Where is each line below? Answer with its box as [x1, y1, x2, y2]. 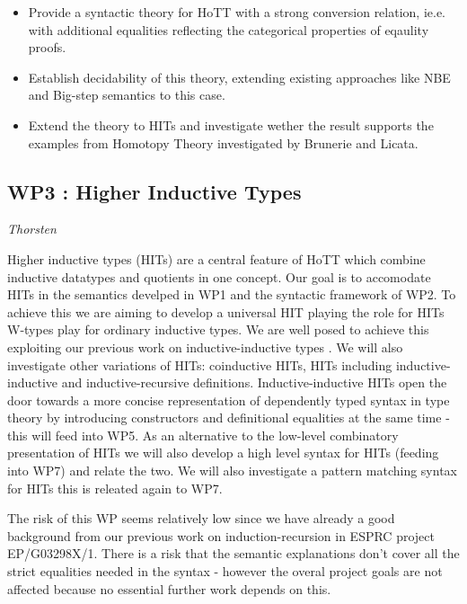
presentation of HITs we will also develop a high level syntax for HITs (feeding [7, 443, 439, 462]
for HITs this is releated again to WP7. [7, 478, 223, 497]
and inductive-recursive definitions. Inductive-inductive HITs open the [61, 373, 447, 392]
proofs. [28, 38, 66, 57]
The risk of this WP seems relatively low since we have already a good [7, 509, 395, 528]
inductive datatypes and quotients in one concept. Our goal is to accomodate [7, 267, 431, 286]
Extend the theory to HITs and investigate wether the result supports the [28, 115, 434, 134]
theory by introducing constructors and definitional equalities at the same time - [7, 408, 450, 427]
